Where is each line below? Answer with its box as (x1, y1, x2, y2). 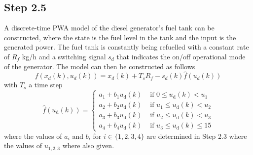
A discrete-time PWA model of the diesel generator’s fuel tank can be (4, 23, 215, 33)
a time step (29, 79, 63, 90)
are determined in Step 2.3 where (146, 130, 247, 141)
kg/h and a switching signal (22, 51, 106, 61)
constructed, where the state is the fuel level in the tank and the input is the (4, 32, 236, 42)
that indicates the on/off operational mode (116, 51, 246, 61)
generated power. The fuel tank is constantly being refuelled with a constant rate (4, 42, 249, 52)
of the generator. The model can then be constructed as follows (4, 61, 195, 71)
